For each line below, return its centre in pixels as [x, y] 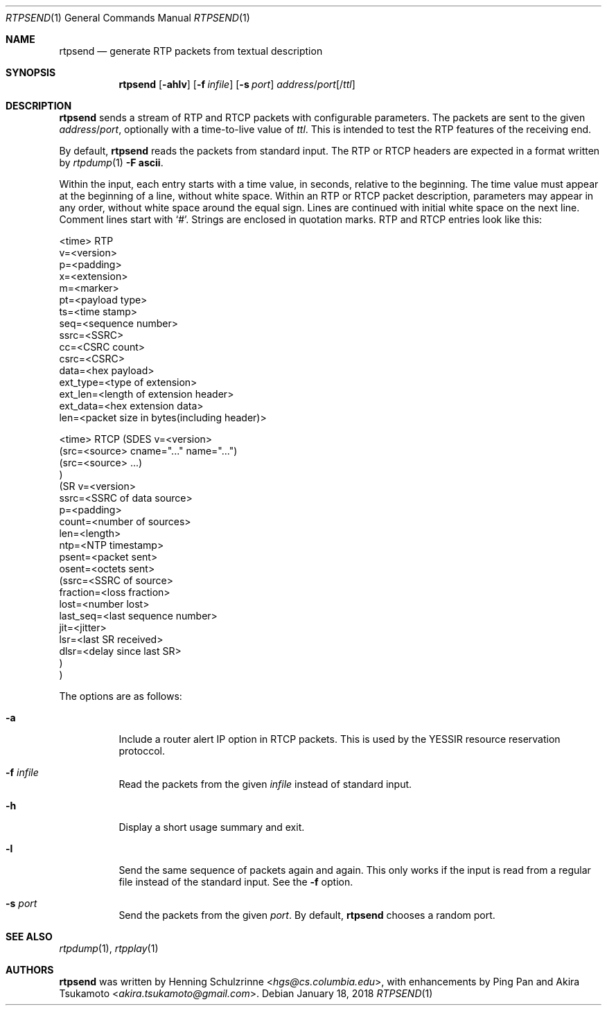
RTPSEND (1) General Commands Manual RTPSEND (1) [128, 18]
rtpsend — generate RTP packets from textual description [191, 51]
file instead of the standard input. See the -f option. [236, 882]
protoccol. [142, 751]
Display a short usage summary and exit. [212, 827]
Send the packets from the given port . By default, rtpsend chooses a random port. [307, 915]
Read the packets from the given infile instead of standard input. [265, 784]
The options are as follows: [121, 696]
